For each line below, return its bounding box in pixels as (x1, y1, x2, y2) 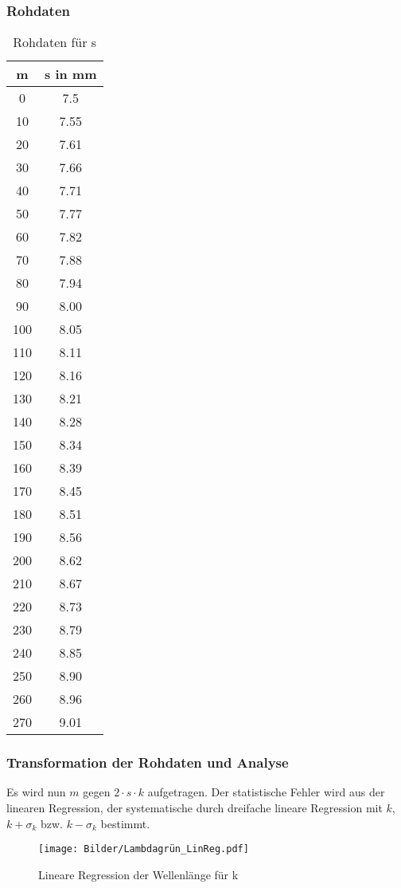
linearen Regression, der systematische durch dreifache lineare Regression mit (6, 800, 383, 816)
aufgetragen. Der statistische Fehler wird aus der (147, 784, 385, 800)
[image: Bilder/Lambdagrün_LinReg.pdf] (38, 843, 249, 855)
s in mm (45, 65, 97, 84)
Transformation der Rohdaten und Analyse (6, 752, 289, 772)
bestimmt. (100, 815, 150, 831)
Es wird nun (6, 784, 66, 800)
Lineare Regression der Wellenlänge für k (38, 866, 239, 882)
